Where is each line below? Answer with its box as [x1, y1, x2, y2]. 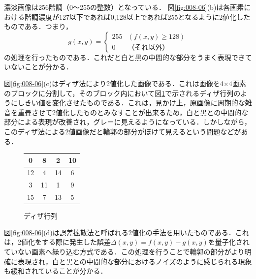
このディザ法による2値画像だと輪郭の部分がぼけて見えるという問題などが [4, 126, 241, 136]
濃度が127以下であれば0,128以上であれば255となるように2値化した [38, 11, 251, 22]
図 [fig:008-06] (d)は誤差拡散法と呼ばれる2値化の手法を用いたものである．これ [4, 227, 249, 237]
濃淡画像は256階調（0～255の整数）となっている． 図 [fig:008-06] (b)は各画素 [4, 2, 244, 12]
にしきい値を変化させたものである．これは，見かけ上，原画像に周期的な [10, 97, 245, 108]
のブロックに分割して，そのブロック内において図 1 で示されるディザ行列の [4, 88, 241, 98]
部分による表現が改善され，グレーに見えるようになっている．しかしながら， [4, 117, 252, 127]
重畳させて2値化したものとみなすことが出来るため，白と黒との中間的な [17, 107, 249, 117]
